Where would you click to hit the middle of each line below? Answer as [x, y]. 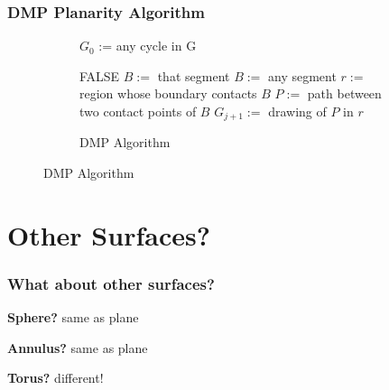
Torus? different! [56, 378]
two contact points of [138, 111]
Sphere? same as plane [73, 317]
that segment [194, 75]
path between [344, 93]
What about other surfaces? [111, 283]
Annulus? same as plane [78, 347]
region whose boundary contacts [168, 93]
